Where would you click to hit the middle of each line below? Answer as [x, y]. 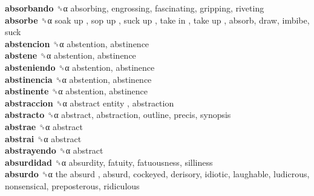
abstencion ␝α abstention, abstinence [77, 43]
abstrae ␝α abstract [44, 126]
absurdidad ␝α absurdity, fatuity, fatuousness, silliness [109, 162]
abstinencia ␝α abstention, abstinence [78, 79]
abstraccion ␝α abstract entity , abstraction [90, 103]
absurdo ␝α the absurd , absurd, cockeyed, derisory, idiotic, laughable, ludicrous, [157, 174]
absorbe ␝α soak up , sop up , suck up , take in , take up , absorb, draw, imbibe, [157, 20]
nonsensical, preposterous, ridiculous [72, 185]
